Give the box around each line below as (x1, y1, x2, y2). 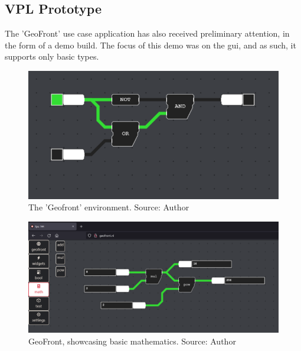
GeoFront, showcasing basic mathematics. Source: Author (28, 334, 236, 347)
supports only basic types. (5, 50, 99, 63)
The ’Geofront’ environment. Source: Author (28, 201, 189, 213)
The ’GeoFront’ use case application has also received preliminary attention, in (5, 27, 290, 40)
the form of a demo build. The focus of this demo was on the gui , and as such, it (5, 38, 296, 51)
